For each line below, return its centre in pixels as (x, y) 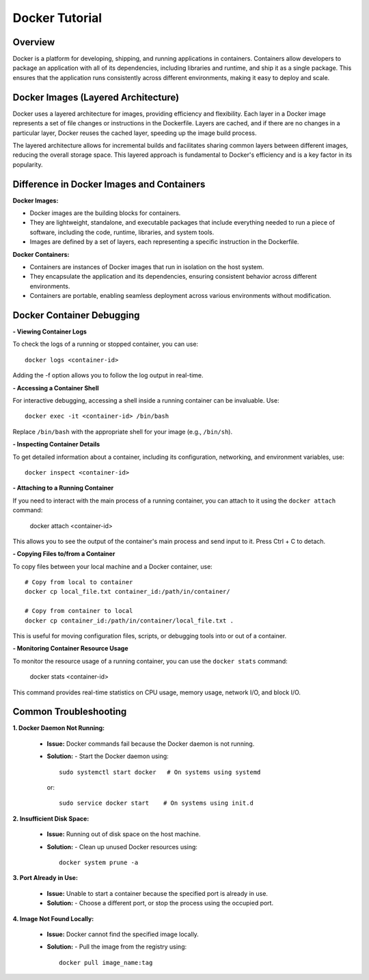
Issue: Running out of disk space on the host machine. (124, 834)
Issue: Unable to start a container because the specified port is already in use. (157, 893)
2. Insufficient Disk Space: (51, 818)
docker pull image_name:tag (106, 963)
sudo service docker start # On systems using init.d (156, 803)
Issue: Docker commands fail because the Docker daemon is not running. (151, 744)
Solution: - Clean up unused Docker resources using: (122, 846)
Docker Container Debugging (76, 315)
